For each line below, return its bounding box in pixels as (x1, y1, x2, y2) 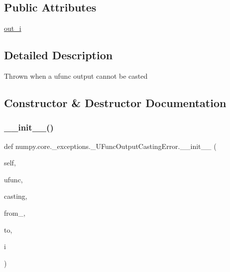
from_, (4, 207, 25, 218)
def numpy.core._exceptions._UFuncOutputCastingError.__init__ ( (4, 140, 217, 151)
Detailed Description (4, 47, 113, 63)
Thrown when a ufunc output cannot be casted (4, 71, 148, 81)
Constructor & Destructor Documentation (4, 95, 227, 110)
